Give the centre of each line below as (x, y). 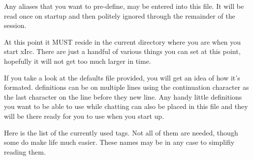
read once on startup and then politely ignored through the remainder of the (120, 15)
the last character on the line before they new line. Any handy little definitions (123, 96)
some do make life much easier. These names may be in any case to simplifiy (119, 142)
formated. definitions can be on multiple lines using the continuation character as (126, 87)
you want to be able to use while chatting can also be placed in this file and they (126, 106)
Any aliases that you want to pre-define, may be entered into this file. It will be (124, 6)
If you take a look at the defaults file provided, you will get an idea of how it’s (122, 77)
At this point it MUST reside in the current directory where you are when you (123, 41)
